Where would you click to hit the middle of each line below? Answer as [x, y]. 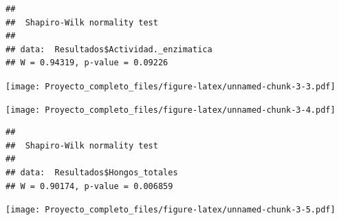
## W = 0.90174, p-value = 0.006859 [89, 186]
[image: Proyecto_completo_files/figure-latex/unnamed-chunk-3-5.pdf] [171, 210]
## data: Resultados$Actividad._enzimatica [109, 49]
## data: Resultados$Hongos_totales [92, 173]
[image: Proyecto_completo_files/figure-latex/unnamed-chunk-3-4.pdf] [171, 110]
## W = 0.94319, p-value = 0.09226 [87, 63]
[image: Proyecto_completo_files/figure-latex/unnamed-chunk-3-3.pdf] [171, 86]
